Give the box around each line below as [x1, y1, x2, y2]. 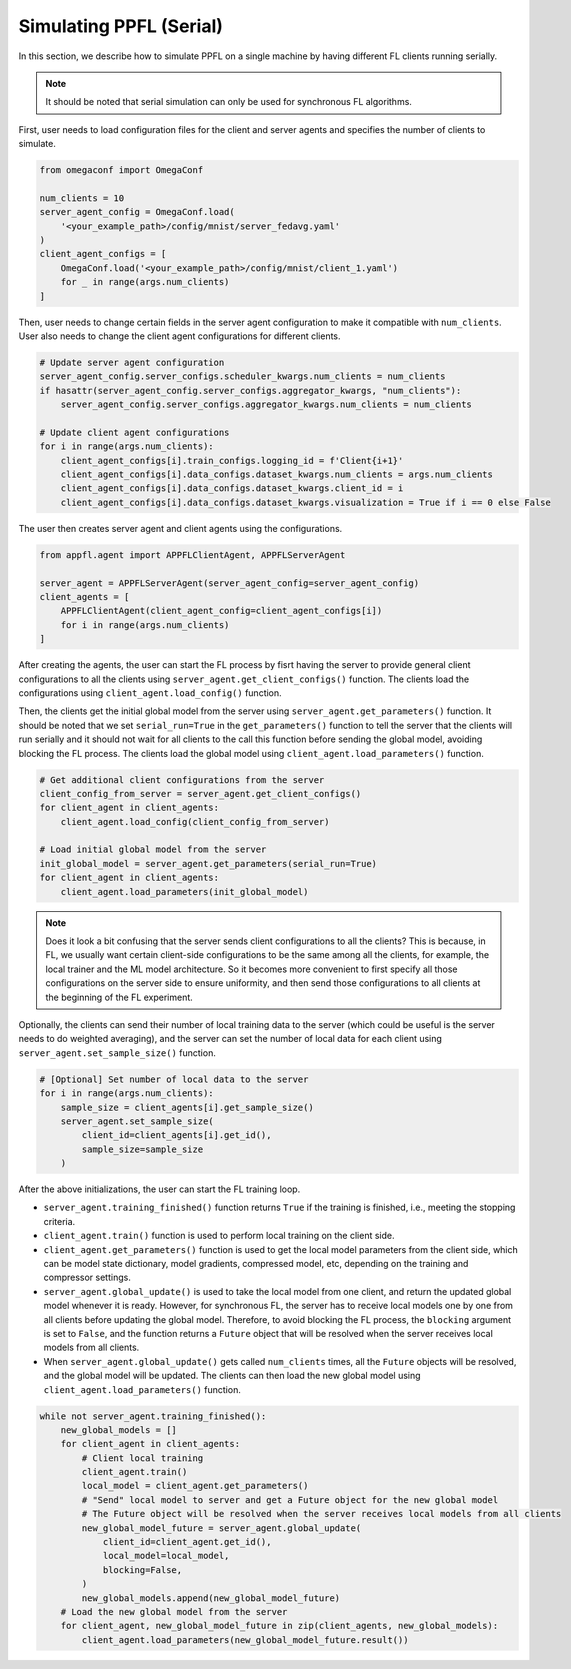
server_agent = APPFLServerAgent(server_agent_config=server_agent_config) [39, 577, 420, 589]
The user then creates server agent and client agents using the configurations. [18, 522, 343, 534]
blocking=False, [102, 1564, 183, 1575]
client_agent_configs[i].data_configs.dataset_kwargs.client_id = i [60, 483, 404, 494]
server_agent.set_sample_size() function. [18, 1046, 217, 1059]
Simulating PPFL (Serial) [18, 15, 224, 37]
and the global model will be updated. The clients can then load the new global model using [43, 1370, 421, 1382]
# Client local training [81, 1452, 204, 1464]
